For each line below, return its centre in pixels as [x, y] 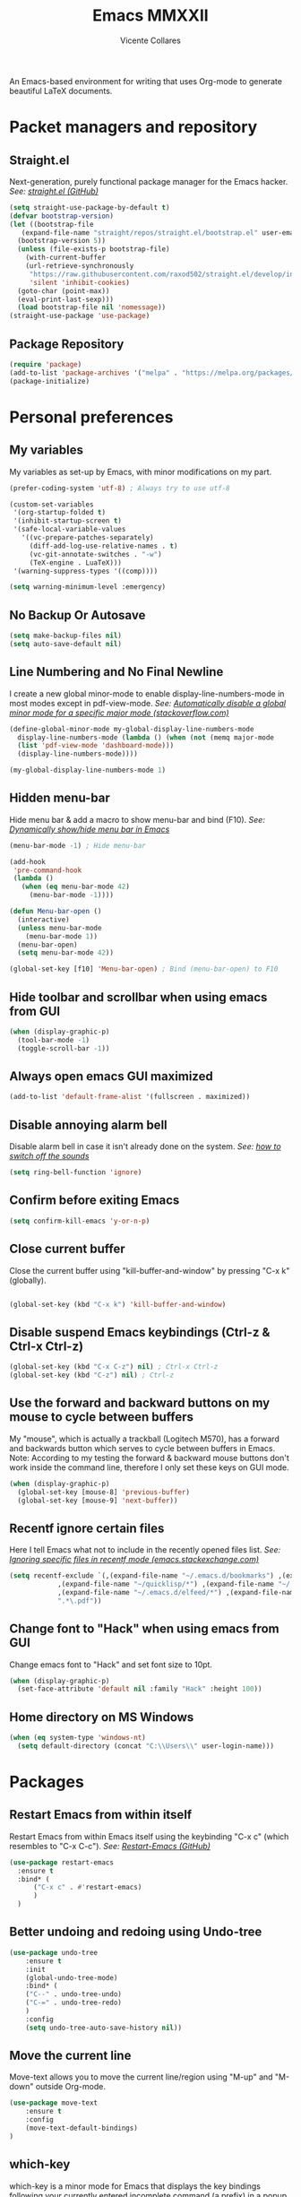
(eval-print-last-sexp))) [66, 299]
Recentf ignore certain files [87, 1528]
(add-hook [28, 861]
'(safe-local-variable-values [69, 530]
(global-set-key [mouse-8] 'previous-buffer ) [104, 1492]
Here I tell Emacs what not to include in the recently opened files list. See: [145, 1550]
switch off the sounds [49, 1156]
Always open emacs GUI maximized [111, 1077]
